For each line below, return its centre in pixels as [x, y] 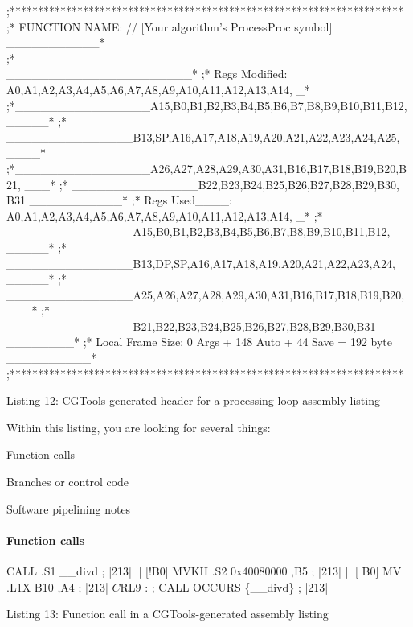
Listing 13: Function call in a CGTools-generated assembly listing [168, 614]
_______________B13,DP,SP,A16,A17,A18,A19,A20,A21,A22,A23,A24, [201, 263]
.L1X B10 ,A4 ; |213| [57, 586]
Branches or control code [68, 482]
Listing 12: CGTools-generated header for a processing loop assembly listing [193, 400]
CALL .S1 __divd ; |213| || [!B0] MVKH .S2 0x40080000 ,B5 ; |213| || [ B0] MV [204, 571]
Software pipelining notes [69, 508]
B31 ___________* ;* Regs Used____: [119, 200]
